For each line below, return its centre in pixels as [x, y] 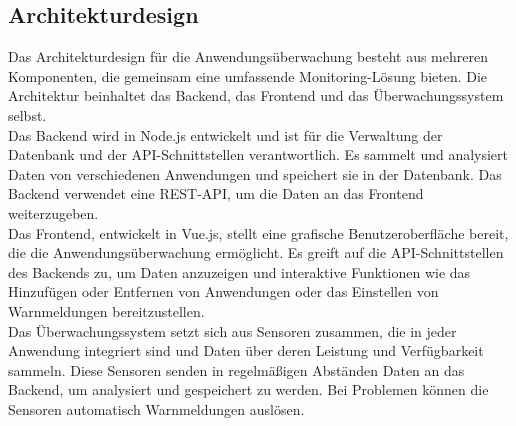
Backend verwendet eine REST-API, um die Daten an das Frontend [216, 193]
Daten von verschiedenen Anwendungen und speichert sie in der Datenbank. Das [255, 173]
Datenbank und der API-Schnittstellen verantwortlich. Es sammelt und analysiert [258, 154]
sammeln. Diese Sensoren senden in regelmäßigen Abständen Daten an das [236, 369]
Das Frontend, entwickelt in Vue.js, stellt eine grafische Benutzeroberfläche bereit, [258, 232]
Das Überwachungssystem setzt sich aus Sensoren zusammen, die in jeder [232, 330]
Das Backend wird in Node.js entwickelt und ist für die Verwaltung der [225, 134]
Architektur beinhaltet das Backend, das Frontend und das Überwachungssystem [256, 95]
